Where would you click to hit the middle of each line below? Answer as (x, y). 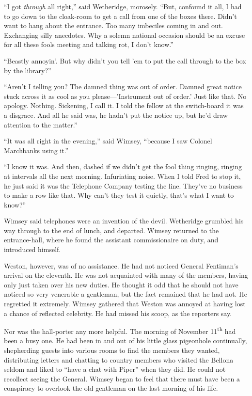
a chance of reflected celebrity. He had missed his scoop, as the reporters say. (118, 313)
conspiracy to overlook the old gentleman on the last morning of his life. (111, 388)
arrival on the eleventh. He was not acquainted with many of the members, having (126, 275)
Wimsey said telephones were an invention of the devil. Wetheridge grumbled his (124, 221)
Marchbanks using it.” (36, 150)
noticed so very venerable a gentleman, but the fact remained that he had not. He (126, 294)
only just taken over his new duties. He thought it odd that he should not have (121, 284)
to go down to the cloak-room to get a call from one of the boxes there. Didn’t (120, 16)
